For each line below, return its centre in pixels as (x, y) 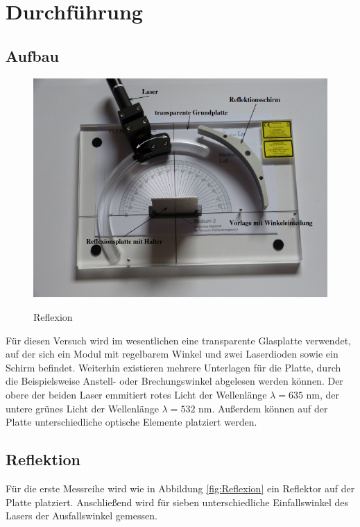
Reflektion (43, 459)
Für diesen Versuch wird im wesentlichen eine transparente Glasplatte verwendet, (178, 340)
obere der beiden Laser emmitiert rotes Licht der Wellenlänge (136, 394)
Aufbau (32, 55)
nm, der (323, 394)
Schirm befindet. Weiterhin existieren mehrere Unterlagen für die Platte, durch (173, 367)
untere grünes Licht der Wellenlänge (82, 408)
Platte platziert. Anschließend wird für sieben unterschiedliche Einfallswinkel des (177, 502)
